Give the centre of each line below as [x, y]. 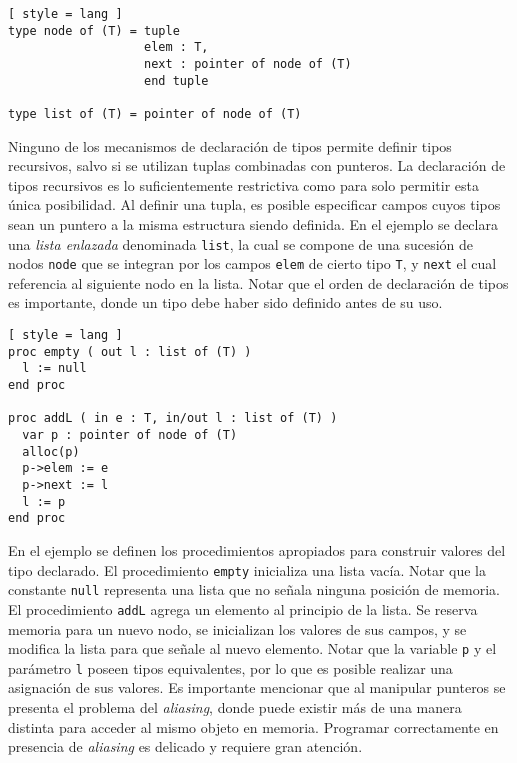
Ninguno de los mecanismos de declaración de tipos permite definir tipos [230, 145]
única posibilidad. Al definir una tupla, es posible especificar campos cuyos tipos [254, 204]
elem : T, [176, 47]
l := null [54, 368]
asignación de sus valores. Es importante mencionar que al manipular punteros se [257, 687]
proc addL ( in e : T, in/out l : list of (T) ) [173, 418]
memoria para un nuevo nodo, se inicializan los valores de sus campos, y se [237, 628]
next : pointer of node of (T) [248, 63]
